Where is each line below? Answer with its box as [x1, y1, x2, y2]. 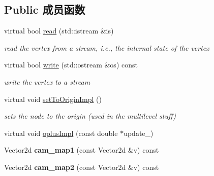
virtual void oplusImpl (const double [4, 127, 118, 138]
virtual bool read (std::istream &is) [4, 25, 114, 36]
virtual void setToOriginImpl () [4, 93, 102, 104]
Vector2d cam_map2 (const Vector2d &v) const [4, 161, 159, 172]
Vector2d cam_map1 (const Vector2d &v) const [4, 145, 159, 155]
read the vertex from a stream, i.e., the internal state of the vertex [4, 42, 209, 53]
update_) [124, 127, 154, 138]
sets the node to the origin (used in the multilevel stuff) [4, 111, 176, 121]
